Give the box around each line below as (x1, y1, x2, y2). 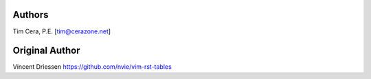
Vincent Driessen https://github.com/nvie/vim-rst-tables (12, 63, 172, 71)
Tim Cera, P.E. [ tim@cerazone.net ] (12, 27, 111, 35)
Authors (12, 9, 49, 20)
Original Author (12, 45, 80, 57)
